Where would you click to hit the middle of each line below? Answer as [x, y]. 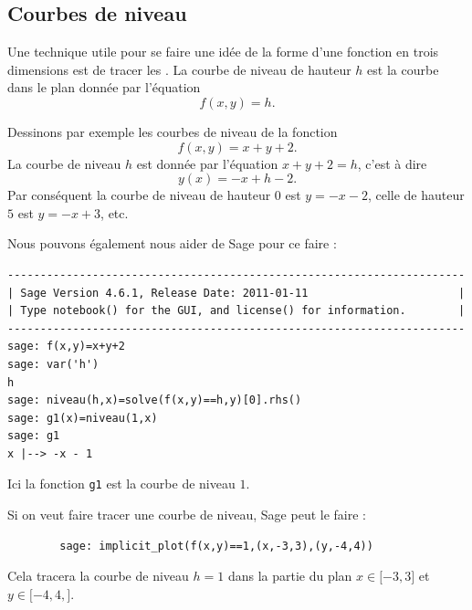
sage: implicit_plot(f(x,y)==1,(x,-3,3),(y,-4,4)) [216, 546]
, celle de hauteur [416, 195]
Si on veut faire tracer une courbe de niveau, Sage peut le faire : [187, 515]
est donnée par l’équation [207, 163]
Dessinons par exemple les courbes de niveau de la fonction [173, 131]
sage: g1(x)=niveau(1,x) [83, 418]
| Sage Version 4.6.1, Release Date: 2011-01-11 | [236, 293]
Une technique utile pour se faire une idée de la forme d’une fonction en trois [223, 52]
